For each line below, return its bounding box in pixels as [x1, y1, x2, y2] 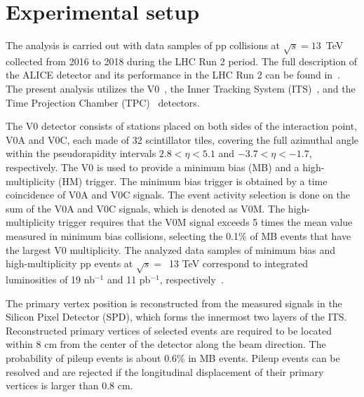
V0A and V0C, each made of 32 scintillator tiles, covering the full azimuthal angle [6, 132, 359, 147]
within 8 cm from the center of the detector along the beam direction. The [6, 337, 326, 351]
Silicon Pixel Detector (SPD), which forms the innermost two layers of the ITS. [6, 309, 347, 324]
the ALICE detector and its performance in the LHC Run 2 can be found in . [6, 67, 340, 82]
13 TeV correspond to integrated [168, 256, 309, 271]
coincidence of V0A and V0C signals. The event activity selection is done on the [6, 187, 351, 202]
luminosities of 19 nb [6, 271, 95, 286]
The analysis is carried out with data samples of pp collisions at [6, 38, 281, 53]
